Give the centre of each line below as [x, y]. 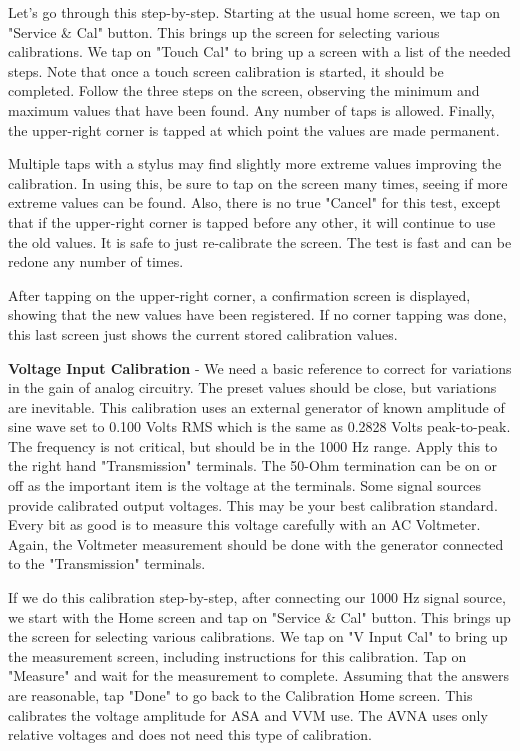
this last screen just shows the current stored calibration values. [203, 333]
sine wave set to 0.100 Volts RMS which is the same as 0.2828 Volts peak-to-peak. [259, 426]
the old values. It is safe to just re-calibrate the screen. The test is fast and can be [260, 241]
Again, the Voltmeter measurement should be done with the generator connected [256, 543]
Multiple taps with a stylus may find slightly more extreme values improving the [255, 163]
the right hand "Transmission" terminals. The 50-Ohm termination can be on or [252, 465]
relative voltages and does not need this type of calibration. [190, 734]
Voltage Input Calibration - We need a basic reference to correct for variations [260, 367]
